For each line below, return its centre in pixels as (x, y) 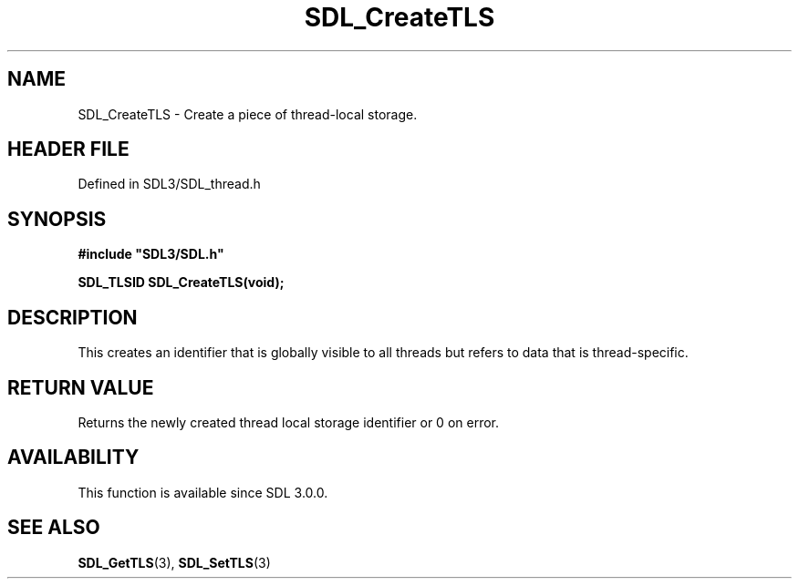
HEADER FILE (68, 149)
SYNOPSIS (57, 219)
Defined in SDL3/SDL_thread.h (169, 184)
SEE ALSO (54, 528)
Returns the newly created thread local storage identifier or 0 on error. (288, 422)
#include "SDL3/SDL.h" (151, 254)
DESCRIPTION (73, 317)
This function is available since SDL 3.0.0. (203, 492)
